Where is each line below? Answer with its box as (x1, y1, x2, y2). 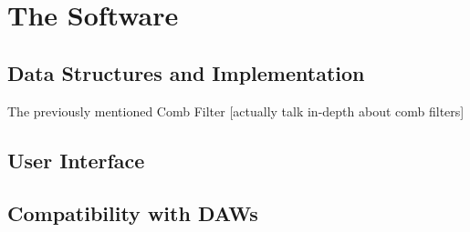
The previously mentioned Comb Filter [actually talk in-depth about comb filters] (7, 101, 465, 120)
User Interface (7, 146, 145, 174)
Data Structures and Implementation (7, 58, 365, 86)
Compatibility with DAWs (7, 199, 258, 227)
